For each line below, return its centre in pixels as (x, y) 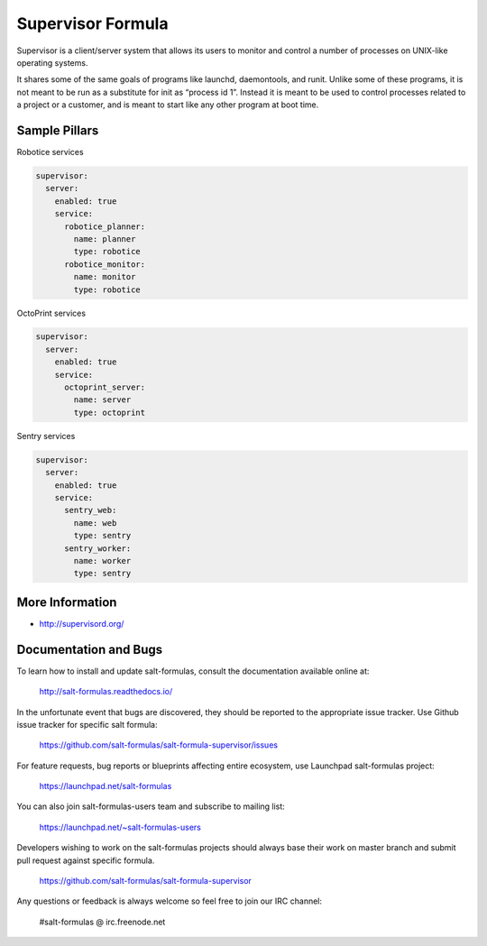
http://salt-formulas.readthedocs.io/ (106, 692)
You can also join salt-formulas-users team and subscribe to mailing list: (151, 806)
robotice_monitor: (105, 264)
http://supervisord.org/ (82, 623)
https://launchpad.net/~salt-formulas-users (120, 827)
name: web (95, 523)
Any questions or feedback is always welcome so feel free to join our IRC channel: (170, 901)
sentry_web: (91, 510)
